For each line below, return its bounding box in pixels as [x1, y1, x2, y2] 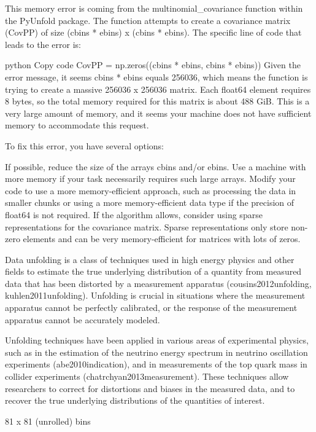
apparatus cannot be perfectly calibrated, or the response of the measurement [5, 301, 298, 314]
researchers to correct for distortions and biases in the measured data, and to [5, 382, 295, 395]
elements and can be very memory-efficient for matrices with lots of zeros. [23, 232, 301, 245]
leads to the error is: [5, 37, 81, 50]
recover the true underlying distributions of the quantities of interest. [5, 394, 265, 407]
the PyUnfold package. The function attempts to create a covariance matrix [5, 14, 291, 26]
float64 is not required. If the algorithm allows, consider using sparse [5, 208, 263, 221]
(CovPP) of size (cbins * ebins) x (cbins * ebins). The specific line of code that [5, 26, 302, 39]
